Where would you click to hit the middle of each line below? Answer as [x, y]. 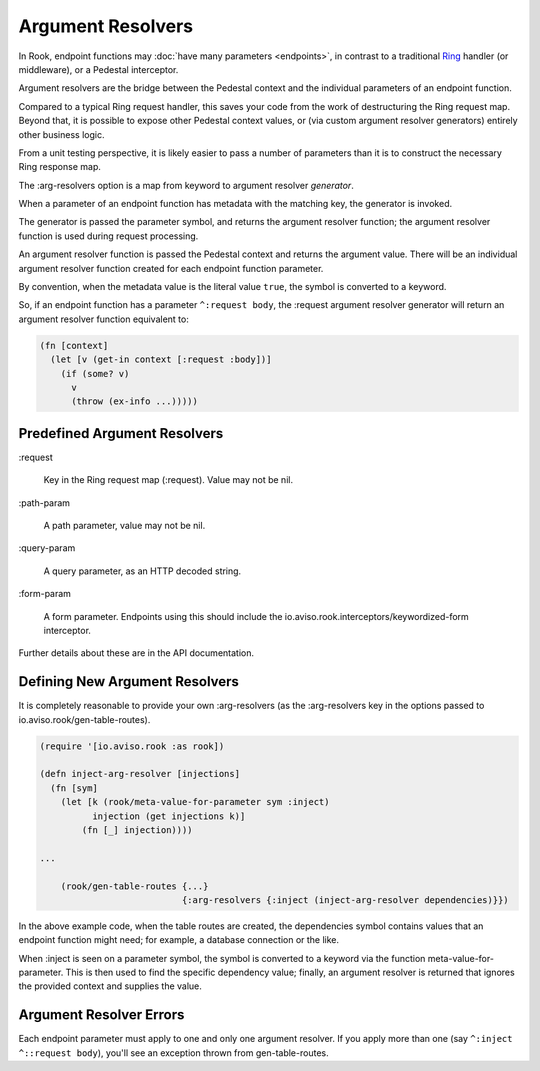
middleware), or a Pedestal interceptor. [98, 69]
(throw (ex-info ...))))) [135, 401]
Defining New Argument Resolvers [129, 681]
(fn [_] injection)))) [137, 829]
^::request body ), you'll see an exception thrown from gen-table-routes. [173, 1052]
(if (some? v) [95, 373]
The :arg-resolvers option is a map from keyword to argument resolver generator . [186, 185]
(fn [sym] [74, 788]
